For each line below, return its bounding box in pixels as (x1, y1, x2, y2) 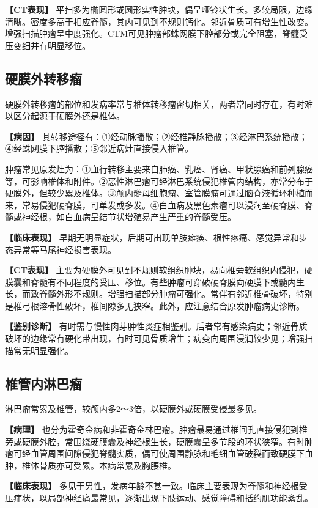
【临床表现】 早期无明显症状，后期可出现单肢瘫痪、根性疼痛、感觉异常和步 (5, 230, 308, 243)
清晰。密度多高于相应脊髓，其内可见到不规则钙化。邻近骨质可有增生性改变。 (5, 15, 313, 28)
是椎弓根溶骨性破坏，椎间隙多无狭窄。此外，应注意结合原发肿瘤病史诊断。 (5, 299, 305, 312)
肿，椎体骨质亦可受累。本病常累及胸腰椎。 (5, 458, 176, 471)
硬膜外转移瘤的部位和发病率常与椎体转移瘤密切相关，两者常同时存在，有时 (5, 97, 305, 110)
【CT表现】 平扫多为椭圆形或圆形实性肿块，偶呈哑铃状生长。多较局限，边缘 (5, 3, 313, 15)
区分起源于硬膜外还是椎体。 (13, 109, 125, 122)
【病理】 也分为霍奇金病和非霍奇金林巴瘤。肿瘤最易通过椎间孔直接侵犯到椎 (5, 423, 308, 436)
